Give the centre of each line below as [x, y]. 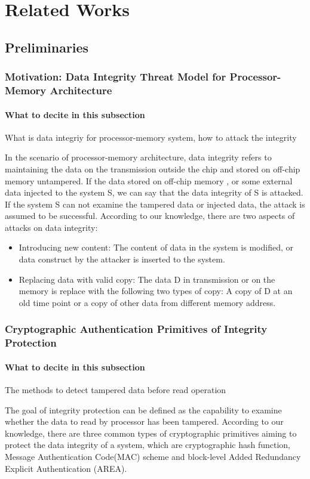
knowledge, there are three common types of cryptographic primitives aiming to [151, 433]
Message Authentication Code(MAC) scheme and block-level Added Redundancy [153, 456]
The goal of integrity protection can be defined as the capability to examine [143, 410]
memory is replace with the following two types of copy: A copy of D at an [156, 291]
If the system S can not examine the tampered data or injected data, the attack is [155, 204]
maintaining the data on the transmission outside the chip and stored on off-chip [153, 169]
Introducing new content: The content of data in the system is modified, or [156, 247]
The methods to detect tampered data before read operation [116, 390]
